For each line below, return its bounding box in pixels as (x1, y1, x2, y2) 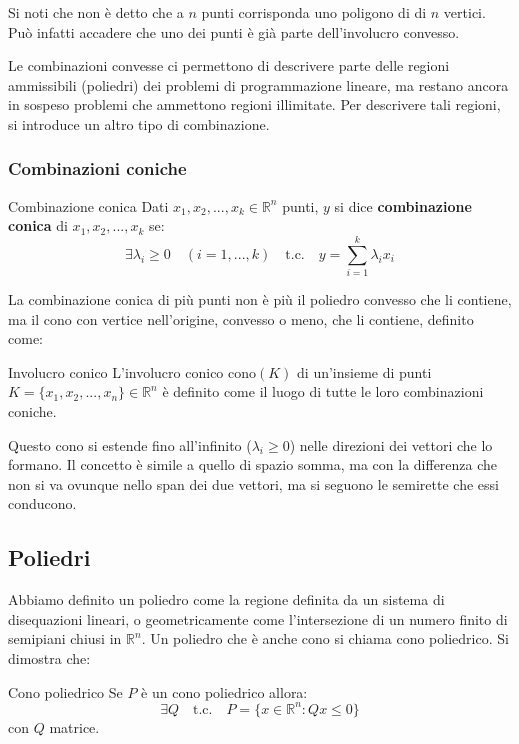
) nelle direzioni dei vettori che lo (289, 434, 493, 455)
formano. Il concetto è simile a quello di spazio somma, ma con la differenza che (8, 454, 498, 475)
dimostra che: (8, 648, 91, 669)
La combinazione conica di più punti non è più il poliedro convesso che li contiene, (8, 289, 512, 310)
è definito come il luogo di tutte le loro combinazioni (162, 381, 484, 402)
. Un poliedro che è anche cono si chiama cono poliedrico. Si (141, 628, 509, 649)
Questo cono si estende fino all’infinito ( (8, 434, 252, 455)
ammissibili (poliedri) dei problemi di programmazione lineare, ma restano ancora (8, 74, 509, 95)
